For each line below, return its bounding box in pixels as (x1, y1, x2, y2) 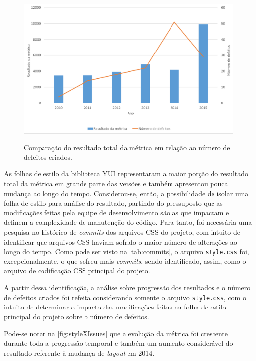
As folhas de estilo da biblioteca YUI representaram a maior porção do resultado (4, 168, 249, 179)
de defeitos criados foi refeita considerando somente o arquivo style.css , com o (4, 292, 246, 302)
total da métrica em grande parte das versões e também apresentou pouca (4, 178, 228, 189)
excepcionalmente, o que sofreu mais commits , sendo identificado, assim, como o (4, 256, 246, 266)
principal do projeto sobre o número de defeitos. (4, 311, 149, 321)
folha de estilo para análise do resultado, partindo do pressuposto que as (4, 198, 223, 208)
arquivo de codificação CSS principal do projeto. (4, 265, 150, 276)
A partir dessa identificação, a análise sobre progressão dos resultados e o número (4, 282, 251, 293)
